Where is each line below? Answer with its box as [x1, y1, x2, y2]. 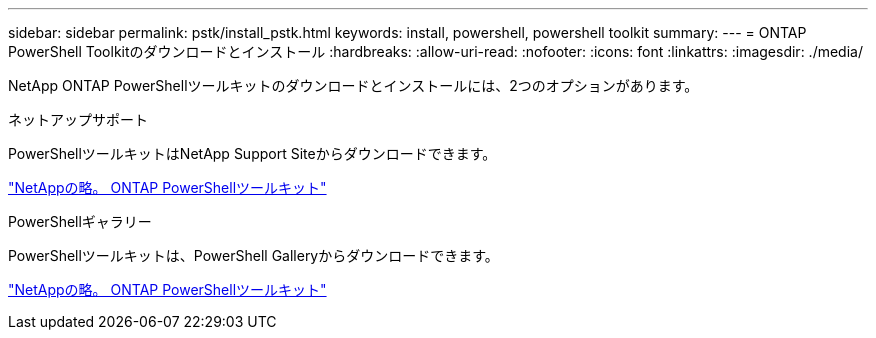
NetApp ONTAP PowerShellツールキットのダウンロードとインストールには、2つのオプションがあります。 [8, 77, 699, 94]
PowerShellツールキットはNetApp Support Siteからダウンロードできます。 [8, 145, 497, 162]
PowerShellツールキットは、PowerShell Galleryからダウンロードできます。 [8, 247, 499, 264]
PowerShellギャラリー [8, 213, 152, 230]
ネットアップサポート [8, 111, 148, 128]
